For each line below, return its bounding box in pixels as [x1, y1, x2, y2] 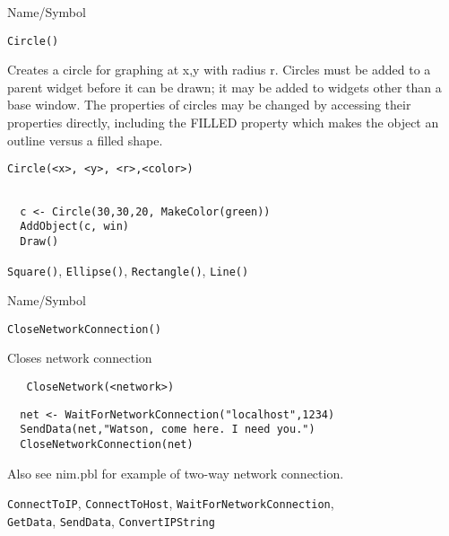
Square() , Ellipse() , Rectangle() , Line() [7, 260, 249, 279]
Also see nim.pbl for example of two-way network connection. [7, 463, 344, 482]
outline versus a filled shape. [7, 130, 163, 149]
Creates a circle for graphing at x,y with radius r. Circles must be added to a [7, 60, 431, 79]
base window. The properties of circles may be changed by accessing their [7, 95, 411, 114]
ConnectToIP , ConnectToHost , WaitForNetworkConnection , [7, 494, 334, 513]
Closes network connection [7, 348, 152, 367]
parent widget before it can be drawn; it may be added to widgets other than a [7, 77, 442, 96]
